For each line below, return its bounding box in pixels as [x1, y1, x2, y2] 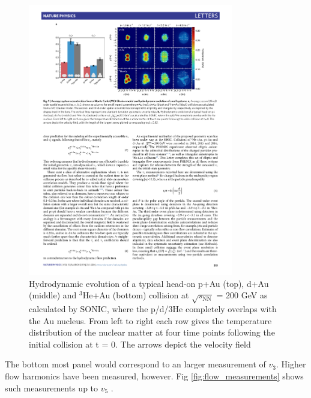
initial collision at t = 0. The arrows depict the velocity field [29, 337, 251, 350]
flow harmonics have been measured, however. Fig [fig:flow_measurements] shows [5, 369, 304, 382]
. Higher [276, 358, 306, 370]
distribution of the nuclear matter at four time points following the [29, 326, 275, 339]
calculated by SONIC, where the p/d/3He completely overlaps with [29, 303, 277, 315]
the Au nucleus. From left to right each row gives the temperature [29, 314, 272, 327]
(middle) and [29, 289, 77, 301]
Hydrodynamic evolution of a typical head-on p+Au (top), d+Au [29, 277, 269, 289]
